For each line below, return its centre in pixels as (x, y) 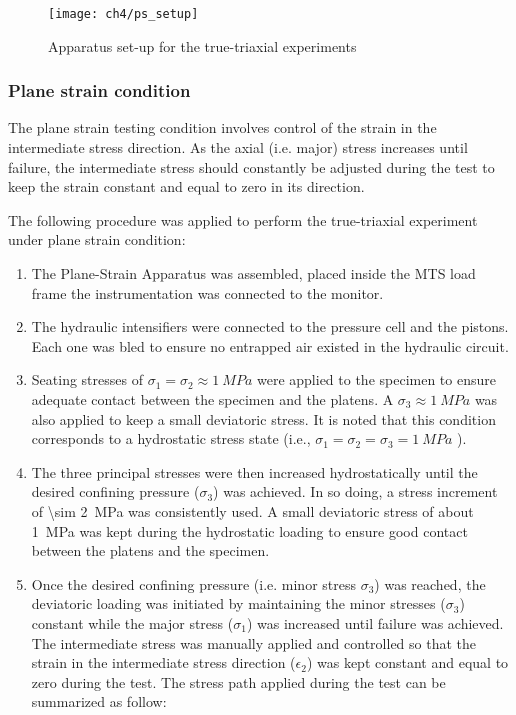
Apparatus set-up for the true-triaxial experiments (202, 45)
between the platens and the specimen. (150, 550)
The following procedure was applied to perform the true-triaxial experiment (243, 219)
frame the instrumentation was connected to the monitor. (207, 292)
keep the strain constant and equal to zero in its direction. (186, 186)
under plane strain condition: (97, 239)
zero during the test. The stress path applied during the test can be (238, 681)
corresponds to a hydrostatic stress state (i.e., (171, 438)
